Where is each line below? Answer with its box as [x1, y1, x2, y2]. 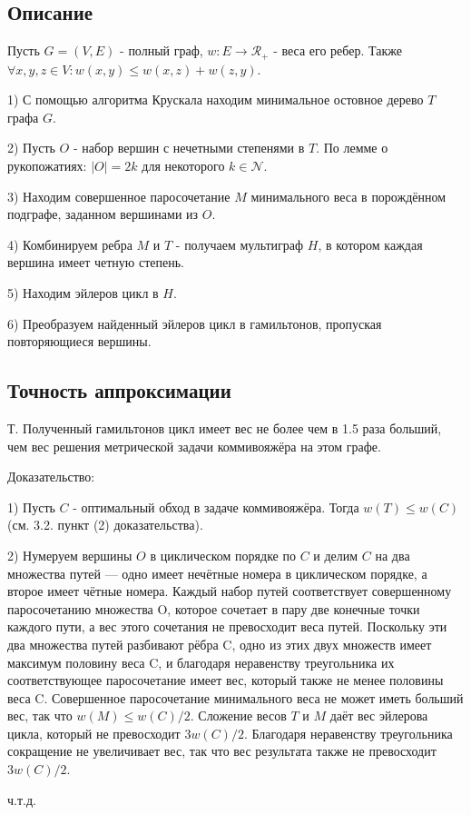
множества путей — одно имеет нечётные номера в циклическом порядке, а [7, 563, 427, 582]
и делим [313, 545, 358, 564]
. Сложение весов [190, 706, 287, 725]
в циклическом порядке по [150, 545, 296, 564]
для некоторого [142, 156, 225, 175]
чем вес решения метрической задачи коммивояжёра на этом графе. [7, 436, 381, 455]
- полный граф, [120, 41, 203, 60]
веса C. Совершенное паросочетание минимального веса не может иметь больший [7, 688, 464, 707]
